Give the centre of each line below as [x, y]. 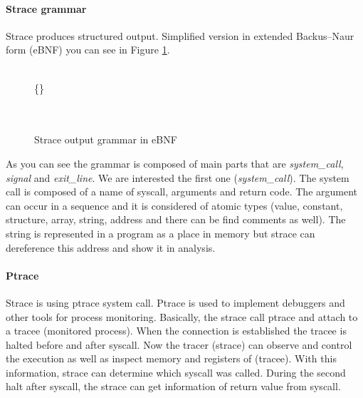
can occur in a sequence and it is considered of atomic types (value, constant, [174, 205]
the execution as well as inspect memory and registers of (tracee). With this [171, 358]
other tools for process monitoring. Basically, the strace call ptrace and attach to [182, 316]
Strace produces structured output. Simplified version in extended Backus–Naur [180, 35]
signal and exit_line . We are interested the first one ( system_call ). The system [178, 177]
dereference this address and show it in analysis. [111, 247]
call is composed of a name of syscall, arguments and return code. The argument [182, 192]
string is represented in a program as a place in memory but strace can [161, 233]
